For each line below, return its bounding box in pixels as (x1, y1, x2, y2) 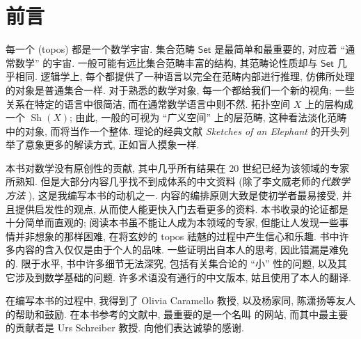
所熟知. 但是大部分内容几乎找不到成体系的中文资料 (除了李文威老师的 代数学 (6, 174, 350, 189)
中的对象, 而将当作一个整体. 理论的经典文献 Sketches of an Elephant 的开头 (6, 123, 340, 138)
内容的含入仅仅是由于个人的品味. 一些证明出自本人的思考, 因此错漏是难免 (15, 242, 349, 257)
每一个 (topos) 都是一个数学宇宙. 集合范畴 (6, 42, 195, 56)
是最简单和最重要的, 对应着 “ (214, 42, 346, 56)
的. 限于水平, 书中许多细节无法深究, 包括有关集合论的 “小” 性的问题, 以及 (6, 256, 337, 271)
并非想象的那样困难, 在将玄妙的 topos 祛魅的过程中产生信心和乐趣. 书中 (15, 228, 339, 243)
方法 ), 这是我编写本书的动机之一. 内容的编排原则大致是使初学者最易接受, (6, 188, 339, 203)
